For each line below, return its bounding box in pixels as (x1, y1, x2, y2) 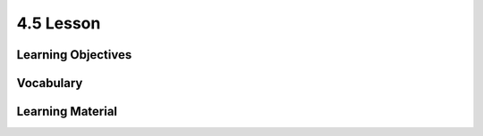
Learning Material (16, 104, 118, 119)
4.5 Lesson (16, 13, 101, 33)
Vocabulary (16, 76, 83, 91)
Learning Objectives (16, 47, 132, 62)
